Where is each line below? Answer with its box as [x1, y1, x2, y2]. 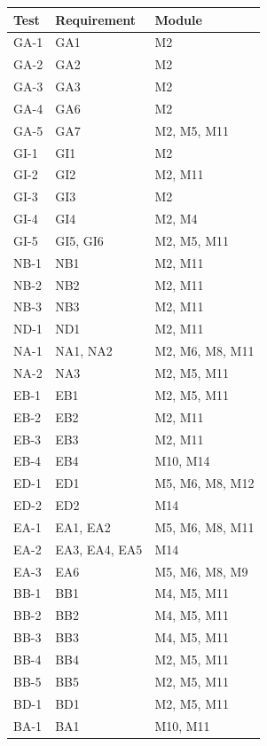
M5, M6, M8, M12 [154, 474, 255, 492]
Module [154, 10, 202, 28]
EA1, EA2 [55, 517, 111, 536]
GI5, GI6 [55, 231, 104, 249]
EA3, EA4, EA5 [55, 539, 143, 558]
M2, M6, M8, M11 [154, 342, 255, 360]
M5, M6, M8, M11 [154, 517, 255, 536]
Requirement [55, 10, 137, 28]
